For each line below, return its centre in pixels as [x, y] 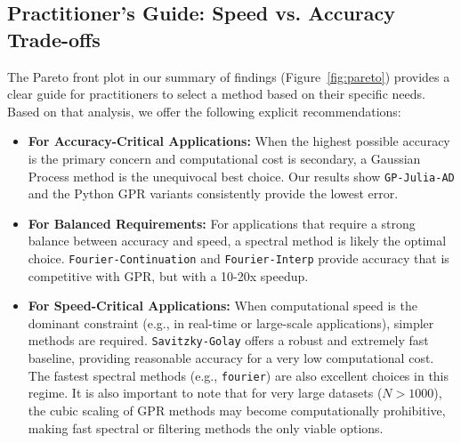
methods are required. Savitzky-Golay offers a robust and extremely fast [228, 340]
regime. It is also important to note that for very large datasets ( [205, 393]
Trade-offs [54, 39]
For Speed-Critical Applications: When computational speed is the [222, 306]
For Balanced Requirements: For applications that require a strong [222, 223]
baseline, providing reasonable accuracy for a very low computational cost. [231, 358]
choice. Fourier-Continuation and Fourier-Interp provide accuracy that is [239, 258]
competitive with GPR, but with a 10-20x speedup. [168, 275]
